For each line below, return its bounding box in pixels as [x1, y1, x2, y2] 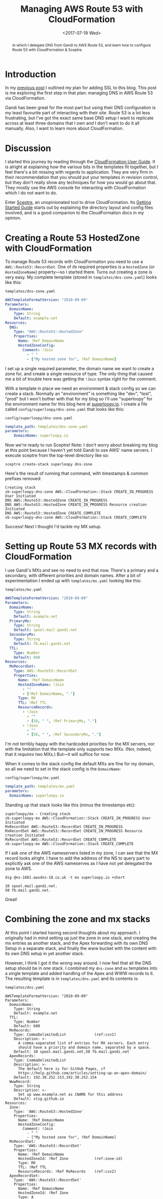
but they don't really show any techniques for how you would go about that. [5, 179, 157, 185]
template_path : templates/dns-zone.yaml [5, 424, 89, 429]
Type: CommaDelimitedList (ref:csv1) [14, 1032, 117, 1037]
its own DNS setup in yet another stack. [5, 950, 84, 956]
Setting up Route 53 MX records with [5, 541, 157, 552]
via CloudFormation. [5, 95, 46, 101]
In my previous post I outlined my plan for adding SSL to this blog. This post [5, 85, 157, 91]
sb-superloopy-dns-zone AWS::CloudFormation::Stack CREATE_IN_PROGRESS [5, 489, 153, 494]
